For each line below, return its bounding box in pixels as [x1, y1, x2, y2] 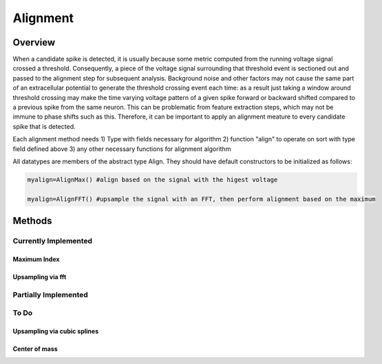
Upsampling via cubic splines [12, 327, 99, 336]
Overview [12, 37, 56, 48]
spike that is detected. [12, 122, 76, 130]
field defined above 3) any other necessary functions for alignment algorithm [12, 145, 231, 153]
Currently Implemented [12, 236, 93, 246]
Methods [12, 215, 52, 227]
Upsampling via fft [12, 272, 67, 281]
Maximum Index [12, 255, 60, 263]
